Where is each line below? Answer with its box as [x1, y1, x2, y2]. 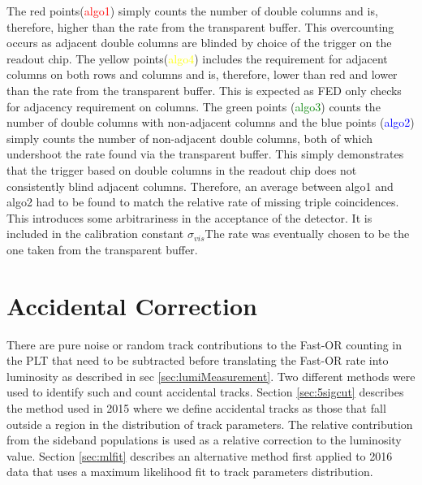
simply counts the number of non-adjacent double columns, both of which [6, 129, 373, 146]
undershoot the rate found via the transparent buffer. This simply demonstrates [6, 145, 404, 162]
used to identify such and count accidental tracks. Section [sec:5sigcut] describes [6, 383, 404, 401]
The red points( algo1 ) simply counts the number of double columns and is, [6, 2, 378, 19]
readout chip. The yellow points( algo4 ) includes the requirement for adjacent [6, 50, 388, 67]
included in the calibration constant [6, 225, 184, 242]
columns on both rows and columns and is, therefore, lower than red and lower [6, 66, 398, 83]
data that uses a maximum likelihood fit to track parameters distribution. [6, 463, 373, 480]
